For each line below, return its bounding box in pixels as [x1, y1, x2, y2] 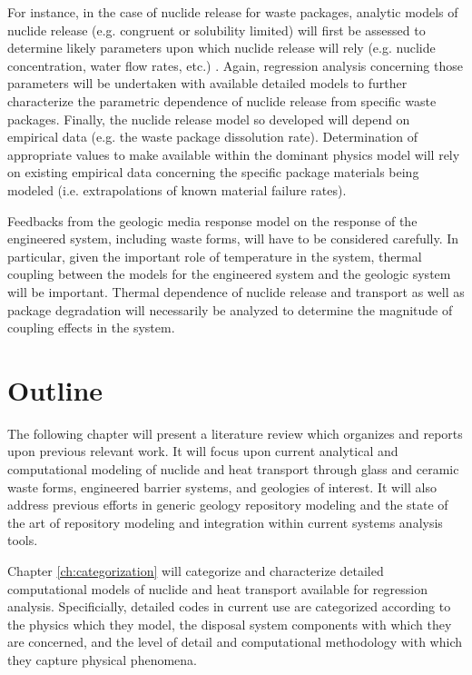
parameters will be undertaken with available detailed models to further [7, 74, 408, 93]
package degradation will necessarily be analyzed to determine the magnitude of [7, 300, 453, 319]
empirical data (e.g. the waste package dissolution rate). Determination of [7, 127, 418, 146]
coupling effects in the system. [7, 318, 175, 337]
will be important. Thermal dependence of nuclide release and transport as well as [7, 282, 465, 301]
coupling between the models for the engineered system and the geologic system [7, 264, 451, 283]
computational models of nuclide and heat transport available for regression [7, 579, 428, 598]
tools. [7, 531, 38, 550]
